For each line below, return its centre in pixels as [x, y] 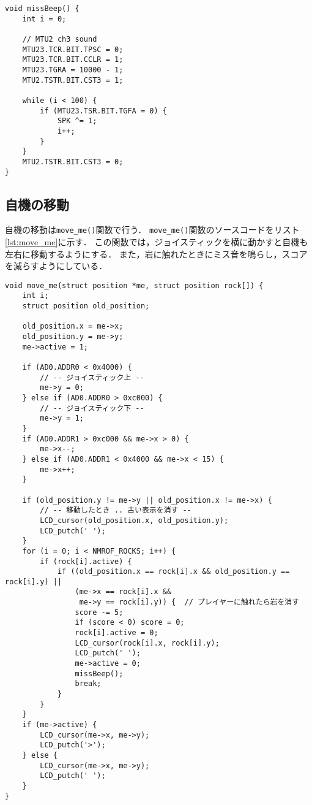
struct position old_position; [86, 306]
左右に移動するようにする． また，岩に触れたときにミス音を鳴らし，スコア [156, 254]
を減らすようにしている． [56, 266]
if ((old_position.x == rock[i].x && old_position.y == [173, 572]
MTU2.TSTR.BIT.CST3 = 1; [73, 80]
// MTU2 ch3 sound [60, 39]
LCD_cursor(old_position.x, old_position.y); [134, 520]
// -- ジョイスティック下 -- [92, 408]
